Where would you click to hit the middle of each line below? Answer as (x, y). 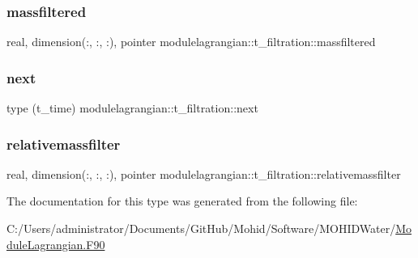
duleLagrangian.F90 (56, 244)
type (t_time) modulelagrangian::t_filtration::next (132, 108)
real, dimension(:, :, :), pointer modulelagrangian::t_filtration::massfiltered (191, 42)
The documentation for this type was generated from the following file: (182, 201)
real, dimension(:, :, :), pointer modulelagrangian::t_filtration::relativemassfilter (204, 173)
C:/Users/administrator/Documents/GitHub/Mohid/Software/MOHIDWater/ (201, 228)
